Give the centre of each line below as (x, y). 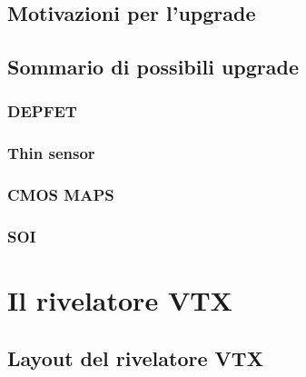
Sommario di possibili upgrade (153, 67)
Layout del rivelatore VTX (135, 357)
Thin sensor (51, 153)
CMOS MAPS (61, 195)
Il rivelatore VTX (120, 300)
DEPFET (42, 111)
